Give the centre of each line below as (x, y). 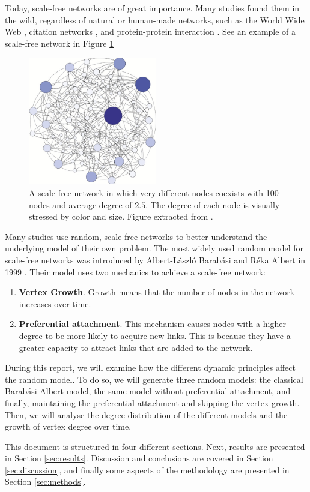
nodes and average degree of (81, 204)
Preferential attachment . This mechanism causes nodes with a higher (152, 324)
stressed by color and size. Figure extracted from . (121, 216)
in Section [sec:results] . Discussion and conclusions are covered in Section (139, 458)
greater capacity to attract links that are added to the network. (136, 347)
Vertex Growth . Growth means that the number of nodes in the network (157, 292)
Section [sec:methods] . (45, 481)
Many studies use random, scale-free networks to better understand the (136, 236)
